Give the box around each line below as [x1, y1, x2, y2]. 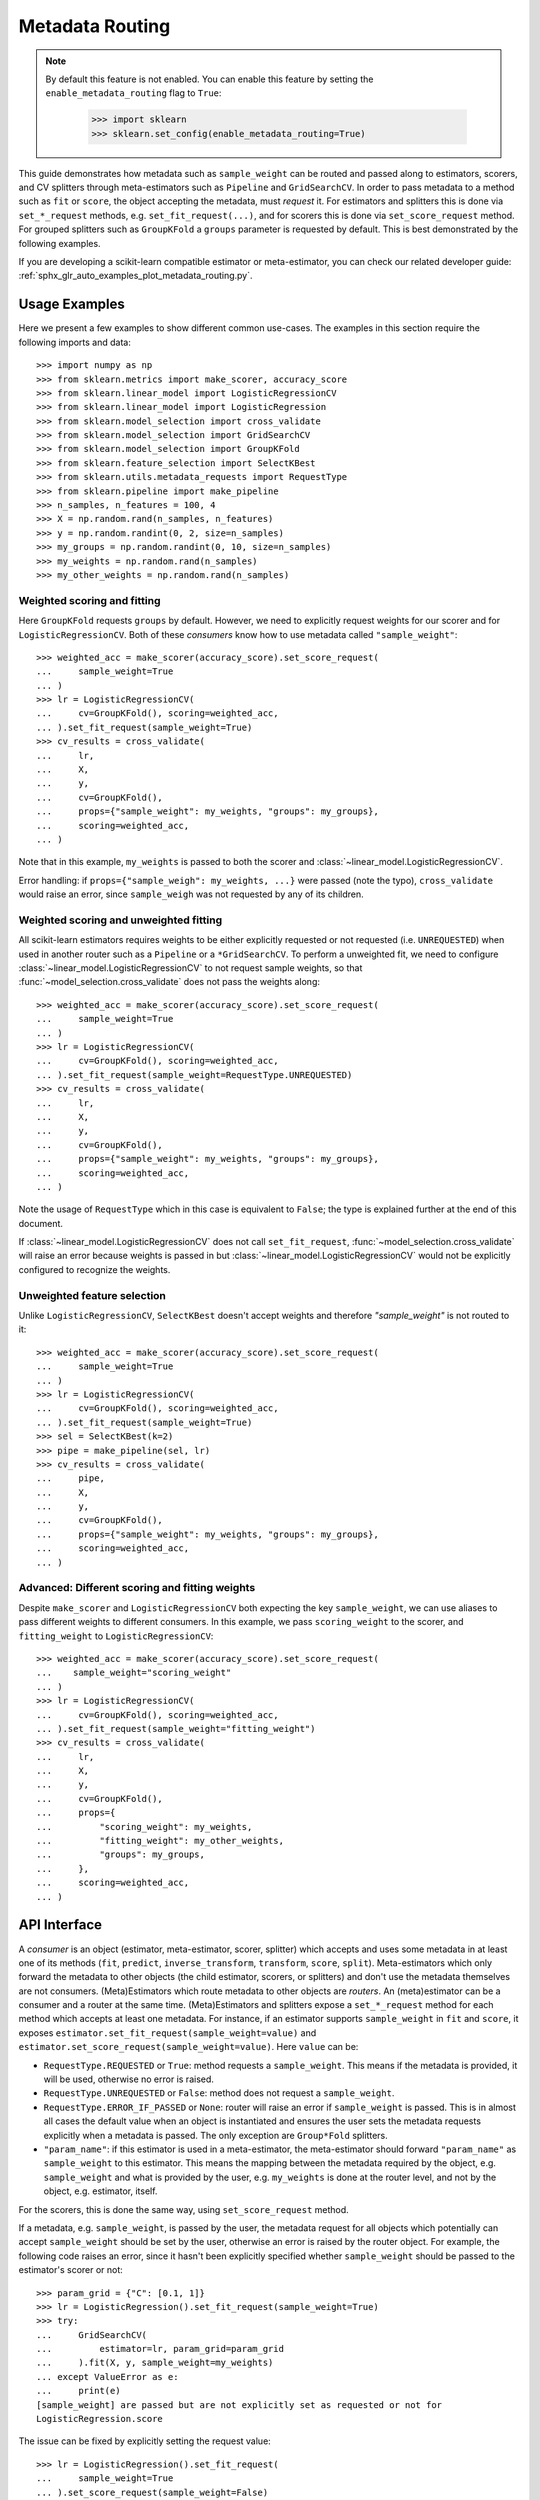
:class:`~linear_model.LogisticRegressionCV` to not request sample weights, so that [18, 962, 363, 974]
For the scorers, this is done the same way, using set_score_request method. [18, 2203, 349, 2215]
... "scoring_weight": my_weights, [36, 1821, 253, 1832]
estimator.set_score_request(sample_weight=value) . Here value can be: [18, 2041, 359, 2053]
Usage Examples [18, 296, 125, 313]
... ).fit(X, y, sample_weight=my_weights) [36, 2357, 274, 2369]
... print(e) [36, 2385, 121, 2397]
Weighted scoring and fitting [18, 593, 161, 607]
